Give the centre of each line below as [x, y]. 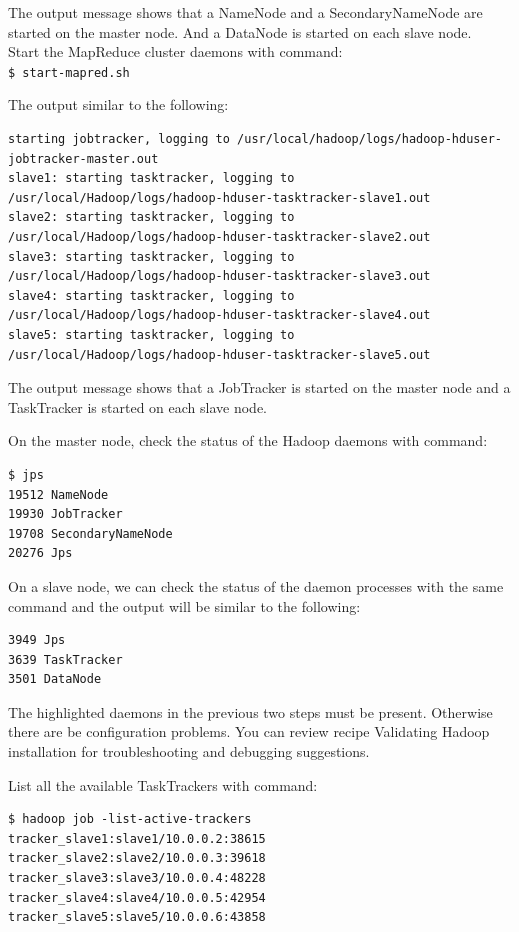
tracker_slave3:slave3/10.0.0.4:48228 [137, 878]
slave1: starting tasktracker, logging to [151, 178]
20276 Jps [40, 553]
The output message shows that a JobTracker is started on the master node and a [259, 387]
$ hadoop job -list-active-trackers [130, 819]
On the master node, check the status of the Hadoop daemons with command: [248, 440]
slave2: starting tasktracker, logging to [151, 217]
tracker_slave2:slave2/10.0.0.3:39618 [137, 858]
